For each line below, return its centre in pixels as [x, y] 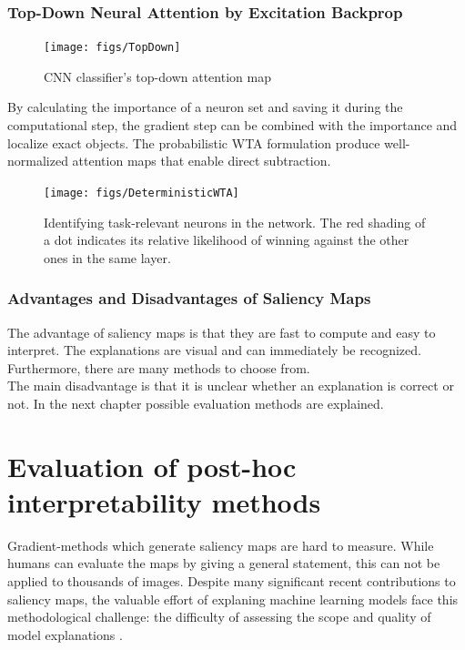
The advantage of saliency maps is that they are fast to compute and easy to [222, 332]
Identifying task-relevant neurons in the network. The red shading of [235, 222]
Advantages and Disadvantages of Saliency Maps [189, 298]
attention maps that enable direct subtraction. [202, 161]
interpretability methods [164, 501]
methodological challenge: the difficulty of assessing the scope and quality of [219, 617]
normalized [38, 161]
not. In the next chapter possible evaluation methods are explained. [196, 403]
